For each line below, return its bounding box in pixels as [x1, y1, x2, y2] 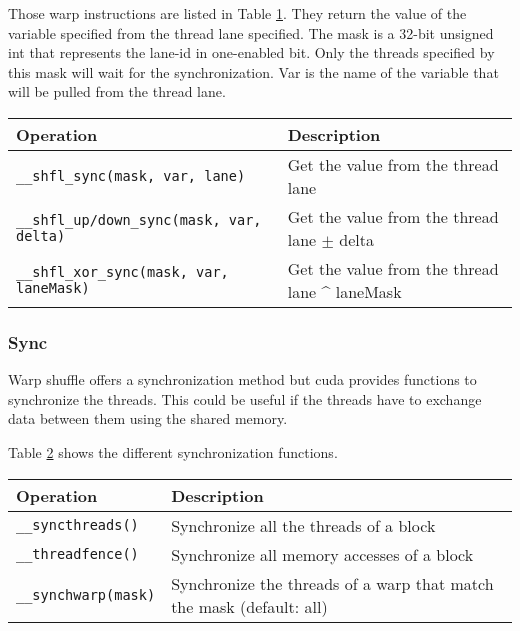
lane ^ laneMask [287, 279, 402, 303]
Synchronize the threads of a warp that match [171, 571, 494, 595]
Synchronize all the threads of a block [171, 513, 436, 537]
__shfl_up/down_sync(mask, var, [16, 211, 262, 228]
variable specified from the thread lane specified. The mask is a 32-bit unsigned [8, 22, 494, 43]
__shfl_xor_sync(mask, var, [16, 263, 229, 280]
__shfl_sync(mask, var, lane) [16, 167, 246, 184]
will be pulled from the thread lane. [8, 81, 226, 102]
